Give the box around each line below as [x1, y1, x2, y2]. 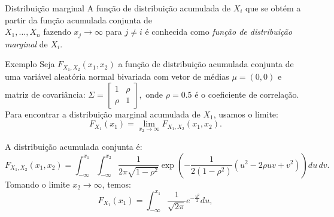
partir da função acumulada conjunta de [5, 13, 152, 26]
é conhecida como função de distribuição [145, 25, 293, 38]
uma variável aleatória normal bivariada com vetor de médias [5, 70, 229, 83]
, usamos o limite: [213, 107, 278, 120]
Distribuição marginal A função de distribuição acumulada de [5, 2, 230, 14]
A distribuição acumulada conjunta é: [5, 140, 142, 152]
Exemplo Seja [5, 58, 55, 70]
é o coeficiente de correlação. [195, 88, 299, 100]
